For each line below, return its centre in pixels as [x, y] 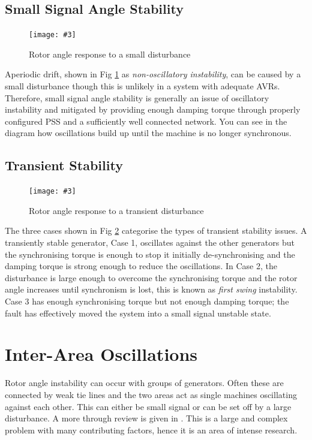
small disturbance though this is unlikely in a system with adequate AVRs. [142, 86]
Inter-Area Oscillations [101, 354]
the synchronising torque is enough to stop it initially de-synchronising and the [150, 254]
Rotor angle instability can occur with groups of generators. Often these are [144, 383]
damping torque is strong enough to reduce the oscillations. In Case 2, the [141, 266]
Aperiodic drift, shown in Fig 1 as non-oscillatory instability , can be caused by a [153, 74]
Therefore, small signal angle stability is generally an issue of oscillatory [137, 97]
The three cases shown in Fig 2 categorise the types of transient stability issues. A [156, 230]
